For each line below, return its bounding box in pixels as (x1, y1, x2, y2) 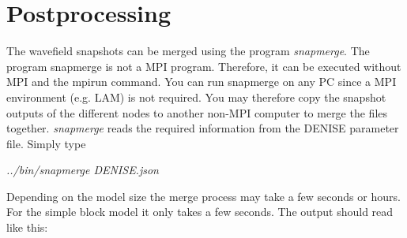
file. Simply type (6, 135, 86, 151)
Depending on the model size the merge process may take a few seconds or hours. (6, 188, 401, 204)
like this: (6, 219, 48, 236)
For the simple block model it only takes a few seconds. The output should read (6, 203, 394, 220)
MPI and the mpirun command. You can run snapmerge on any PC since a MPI (6, 73, 397, 90)
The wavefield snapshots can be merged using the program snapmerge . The (6, 43, 370, 59)
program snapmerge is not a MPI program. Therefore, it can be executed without (6, 58, 401, 74)
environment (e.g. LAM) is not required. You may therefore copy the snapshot (6, 88, 386, 105)
